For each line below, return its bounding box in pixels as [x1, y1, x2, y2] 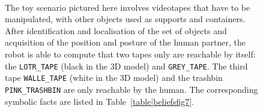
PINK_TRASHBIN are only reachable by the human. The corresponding [5, 83, 258, 95]
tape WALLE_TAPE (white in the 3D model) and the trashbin [5, 71, 223, 84]
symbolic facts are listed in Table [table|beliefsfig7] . [5, 95, 194, 107]
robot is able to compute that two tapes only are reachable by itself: [5, 47, 256, 60]
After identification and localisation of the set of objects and [5, 24, 227, 37]
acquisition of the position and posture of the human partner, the [5, 36, 246, 49]
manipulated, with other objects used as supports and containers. [5, 13, 246, 25]
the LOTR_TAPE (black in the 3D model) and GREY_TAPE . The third [5, 59, 248, 72]
